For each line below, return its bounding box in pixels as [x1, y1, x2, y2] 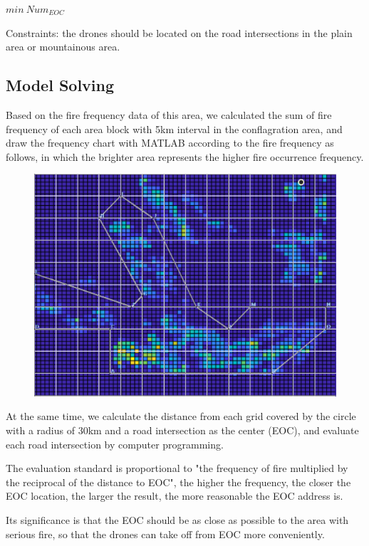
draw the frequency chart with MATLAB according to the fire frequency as [6, 135, 334, 150]
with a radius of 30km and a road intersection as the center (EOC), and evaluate [6, 423, 359, 438]
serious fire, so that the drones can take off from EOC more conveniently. [6, 526, 325, 541]
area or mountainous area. [6, 39, 120, 54]
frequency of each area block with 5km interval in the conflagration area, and [6, 121, 343, 136]
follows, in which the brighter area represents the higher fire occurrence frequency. [6, 149, 364, 164]
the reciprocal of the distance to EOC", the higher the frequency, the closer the [6, 474, 351, 489]
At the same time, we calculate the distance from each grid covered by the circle [6, 409, 356, 424]
